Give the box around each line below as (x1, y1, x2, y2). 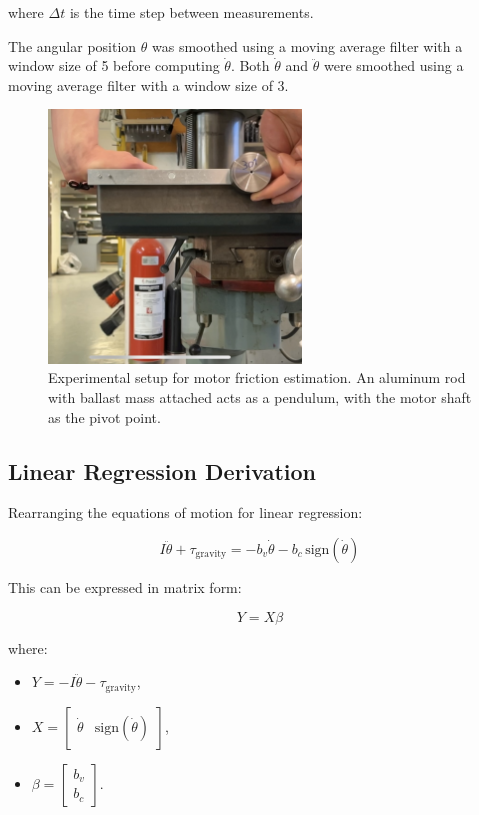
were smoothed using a (323, 55, 464, 76)
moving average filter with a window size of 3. (8, 74, 289, 95)
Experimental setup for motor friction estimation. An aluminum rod (48, 367, 466, 388)
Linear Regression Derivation (8, 455, 317, 486)
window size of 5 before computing (8, 55, 220, 76)
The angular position (8, 35, 137, 56)
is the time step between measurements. (69, 2, 314, 22)
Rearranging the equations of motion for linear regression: (8, 502, 363, 523)
